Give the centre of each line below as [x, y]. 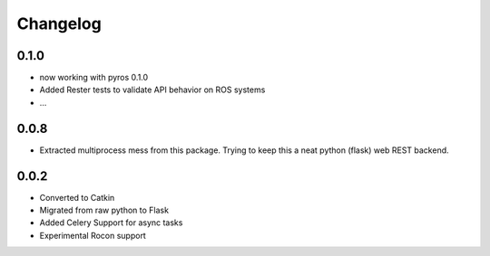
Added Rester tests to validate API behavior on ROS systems [152, 90]
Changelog [59, 24]
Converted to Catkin [77, 197]
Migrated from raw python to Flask [104, 210]
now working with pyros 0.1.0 [94, 78]
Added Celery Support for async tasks [111, 223]
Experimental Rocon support [93, 235]
